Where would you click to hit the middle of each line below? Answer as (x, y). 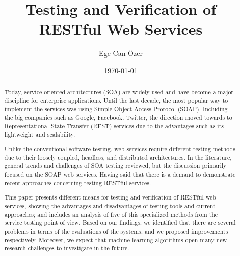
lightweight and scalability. (40, 134)
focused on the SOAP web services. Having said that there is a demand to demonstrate (120, 174)
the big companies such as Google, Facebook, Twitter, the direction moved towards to (118, 117)
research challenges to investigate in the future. (67, 248)
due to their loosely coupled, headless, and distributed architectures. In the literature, (118, 157)
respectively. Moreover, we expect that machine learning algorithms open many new (116, 239)
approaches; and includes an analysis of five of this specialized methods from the (111, 214)
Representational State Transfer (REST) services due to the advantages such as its (114, 125)
